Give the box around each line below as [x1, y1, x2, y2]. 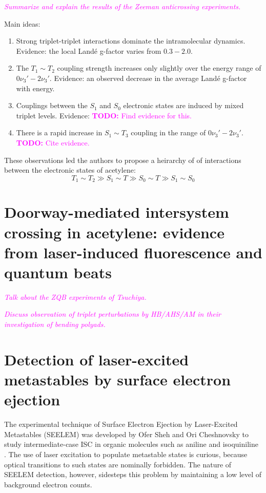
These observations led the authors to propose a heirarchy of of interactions [4, 154, 241, 165]
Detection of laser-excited [4, 348, 189, 369]
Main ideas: [4, 18, 40, 29]
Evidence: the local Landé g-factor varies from [16, 45, 161, 56]
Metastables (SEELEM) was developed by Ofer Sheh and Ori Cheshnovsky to [4, 428, 249, 439]
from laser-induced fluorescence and [4, 241, 262, 262]
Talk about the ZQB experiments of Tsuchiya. [4, 291, 147, 302]
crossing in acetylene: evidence [4, 221, 224, 242]
